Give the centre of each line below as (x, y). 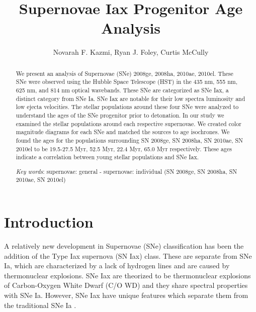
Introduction (49, 222)
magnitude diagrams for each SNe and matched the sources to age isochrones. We (123, 132)
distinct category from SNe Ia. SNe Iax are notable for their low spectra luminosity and (131, 98)
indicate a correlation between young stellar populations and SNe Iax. (107, 157)
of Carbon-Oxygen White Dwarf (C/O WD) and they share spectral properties (126, 285)
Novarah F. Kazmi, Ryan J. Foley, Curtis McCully (131, 52)
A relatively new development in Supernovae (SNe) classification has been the (124, 246)
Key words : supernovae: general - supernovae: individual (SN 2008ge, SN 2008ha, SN (126, 171)
